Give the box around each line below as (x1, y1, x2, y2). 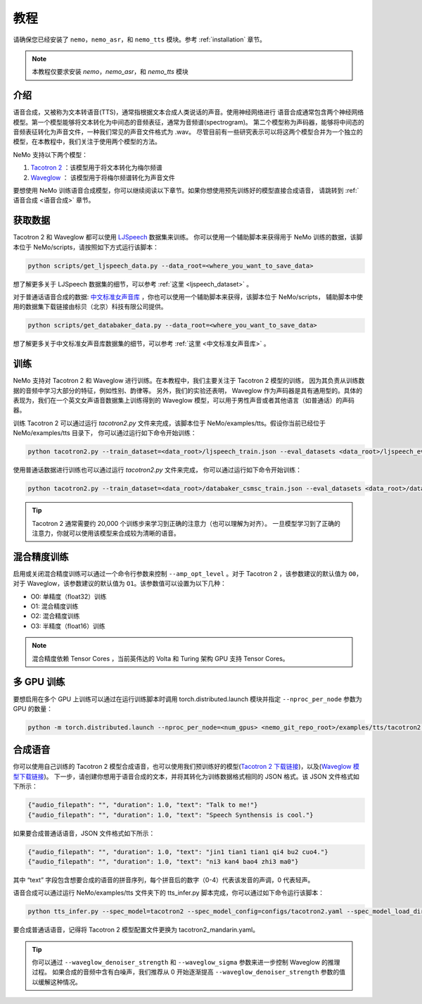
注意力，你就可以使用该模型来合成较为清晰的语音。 (32, 529, 180, 537)
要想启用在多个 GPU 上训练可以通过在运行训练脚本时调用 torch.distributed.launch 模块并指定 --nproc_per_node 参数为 (13, 694, 362, 703)
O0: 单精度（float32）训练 (30, 592, 107, 601)
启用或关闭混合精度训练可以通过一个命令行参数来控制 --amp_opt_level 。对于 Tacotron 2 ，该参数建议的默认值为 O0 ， (13, 569, 363, 577)
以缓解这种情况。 (32, 977, 82, 986)
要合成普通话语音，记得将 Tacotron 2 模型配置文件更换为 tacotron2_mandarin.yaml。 (13, 926, 260, 934)
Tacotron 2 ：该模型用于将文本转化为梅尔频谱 (30, 163, 162, 172)
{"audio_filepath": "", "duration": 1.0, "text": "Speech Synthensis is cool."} (27, 810, 314, 819)
